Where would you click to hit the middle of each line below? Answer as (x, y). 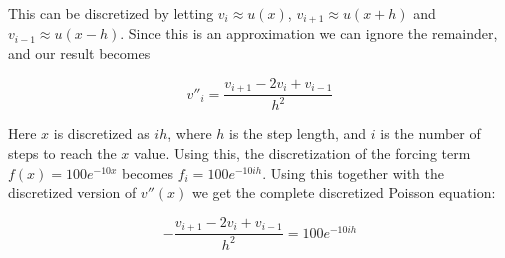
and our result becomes (79, 53)
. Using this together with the (353, 172)
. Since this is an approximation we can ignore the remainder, (309, 33)
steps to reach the (62, 153)
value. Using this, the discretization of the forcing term (302, 153)
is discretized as (101, 133)
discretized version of (72, 192)
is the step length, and (298, 133)
